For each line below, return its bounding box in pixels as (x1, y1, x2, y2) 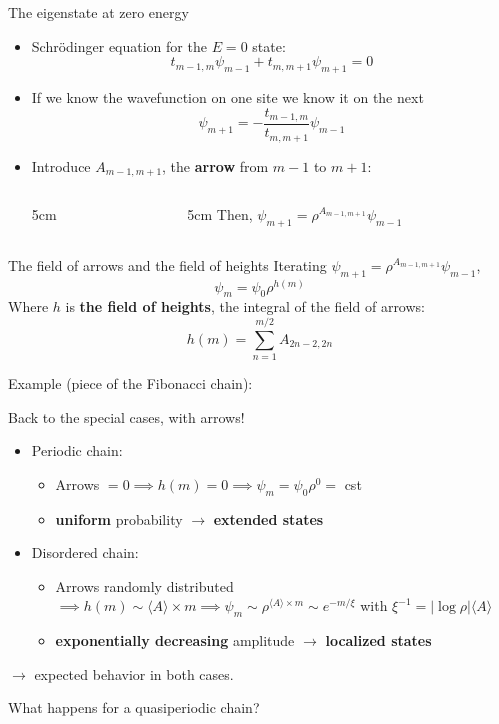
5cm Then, (187, 203, 253, 224)
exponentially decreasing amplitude (55, 630, 295, 651)
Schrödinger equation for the (31, 35, 207, 56)
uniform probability (55, 508, 183, 529)
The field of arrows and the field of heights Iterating (8, 254, 327, 275)
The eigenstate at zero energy (8, 2, 189, 22)
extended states (213, 508, 324, 529)
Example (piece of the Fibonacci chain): (8, 373, 253, 394)
